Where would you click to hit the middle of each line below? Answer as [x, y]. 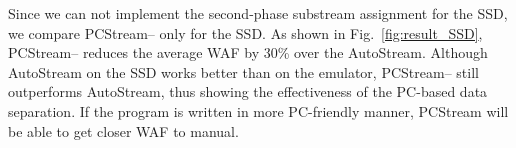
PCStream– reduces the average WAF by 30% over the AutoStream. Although [248, 52]
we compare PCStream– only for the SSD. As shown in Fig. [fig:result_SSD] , [245, 32]
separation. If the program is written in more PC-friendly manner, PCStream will [258, 110]
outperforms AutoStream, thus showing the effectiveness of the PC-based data [248, 91]
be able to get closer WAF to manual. [123, 130]
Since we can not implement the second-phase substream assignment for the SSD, [258, 13]
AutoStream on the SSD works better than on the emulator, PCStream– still [243, 71]
